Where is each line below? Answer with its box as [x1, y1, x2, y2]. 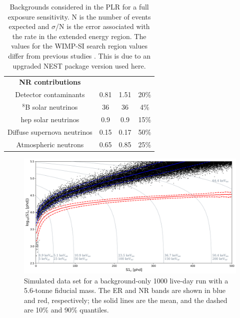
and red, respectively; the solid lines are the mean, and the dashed [24, 294, 227, 305]
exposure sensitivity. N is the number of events [7, 11, 151, 22]
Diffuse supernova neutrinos [7, 126, 92, 137]
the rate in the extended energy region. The [12, 31, 146, 41]
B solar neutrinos [25, 102, 78, 112]
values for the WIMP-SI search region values [11, 41, 147, 51]
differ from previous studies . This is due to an [8, 50, 150, 61]
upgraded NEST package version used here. [12, 60, 146, 71]
